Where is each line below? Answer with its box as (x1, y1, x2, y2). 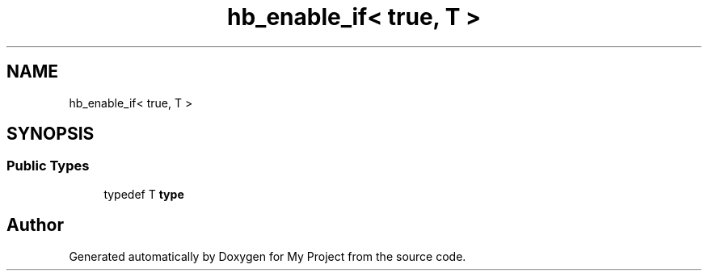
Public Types (6, 157, 90, 174)
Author (6, 215, 64, 236)
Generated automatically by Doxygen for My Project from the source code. (69, 249, 466, 263)
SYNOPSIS (6, 124, 95, 145)
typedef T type (103, 187, 184, 201)
